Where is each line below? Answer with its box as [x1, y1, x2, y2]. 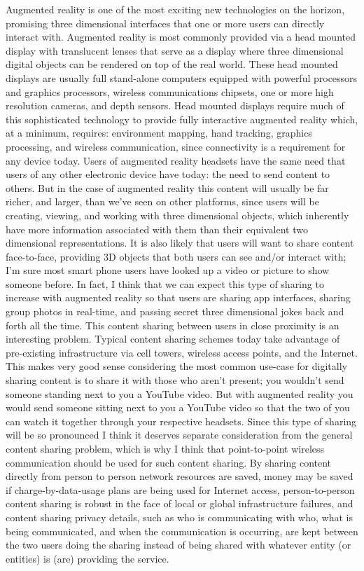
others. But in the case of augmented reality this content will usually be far [6, 180, 329, 195]
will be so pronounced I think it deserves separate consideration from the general [6, 427, 353, 442]
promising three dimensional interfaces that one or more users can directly [6, 15, 325, 30]
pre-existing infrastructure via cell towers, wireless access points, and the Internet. [6, 345, 358, 359]
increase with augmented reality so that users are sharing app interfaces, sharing [6, 290, 351, 305]
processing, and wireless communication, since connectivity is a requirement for [6, 139, 346, 153]
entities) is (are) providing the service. [6, 551, 169, 565]
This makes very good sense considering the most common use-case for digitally [6, 359, 347, 373]
